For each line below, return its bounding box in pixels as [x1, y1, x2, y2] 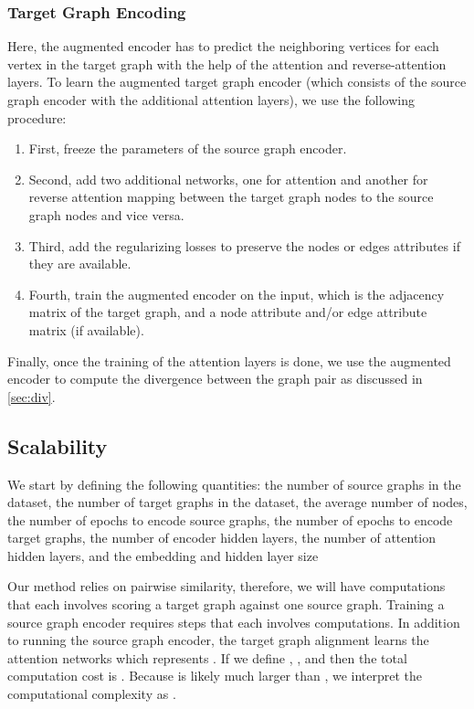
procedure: [7, 108, 67, 127]
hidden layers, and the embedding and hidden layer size [7, 545, 319, 565]
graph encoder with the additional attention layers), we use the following [7, 90, 415, 109]
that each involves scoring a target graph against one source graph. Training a [7, 595, 445, 614]
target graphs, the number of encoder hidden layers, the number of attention [7, 528, 437, 547]
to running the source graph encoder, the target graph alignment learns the [7, 630, 429, 650]
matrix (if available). [28, 320, 144, 339]
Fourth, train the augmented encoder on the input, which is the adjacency [28, 284, 445, 303]
